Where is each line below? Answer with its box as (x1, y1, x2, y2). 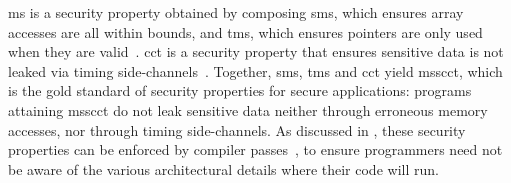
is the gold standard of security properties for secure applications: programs (8, 80, 472, 101)
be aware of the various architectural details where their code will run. (8, 158, 439, 179)
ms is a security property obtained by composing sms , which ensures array (8, 2, 464, 22)
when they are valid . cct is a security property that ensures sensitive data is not (8, 41, 504, 62)
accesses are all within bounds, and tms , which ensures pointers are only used (8, 21, 483, 42)
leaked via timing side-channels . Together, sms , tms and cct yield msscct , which (8, 60, 503, 81)
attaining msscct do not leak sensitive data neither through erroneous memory (8, 99, 488, 120)
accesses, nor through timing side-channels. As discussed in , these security (8, 119, 466, 140)
